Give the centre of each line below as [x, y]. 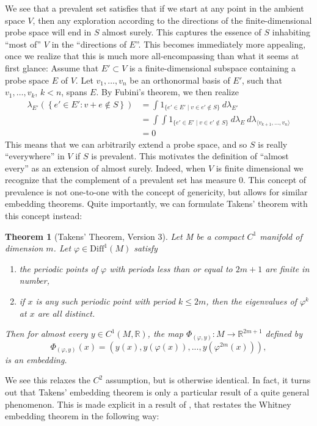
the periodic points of [59, 268]
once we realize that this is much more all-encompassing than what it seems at [152, 56]
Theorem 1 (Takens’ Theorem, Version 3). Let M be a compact [125, 236]
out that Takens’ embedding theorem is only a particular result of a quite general [157, 392]
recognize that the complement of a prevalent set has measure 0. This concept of [156, 180]
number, [35, 280]
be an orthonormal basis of [180, 80]
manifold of [281, 236]
